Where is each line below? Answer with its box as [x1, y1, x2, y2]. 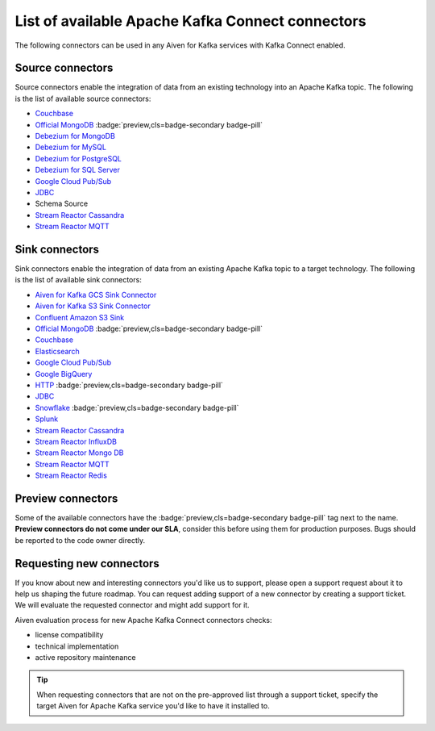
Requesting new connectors [14, 557, 160, 570]
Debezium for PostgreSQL [35, 153, 122, 163]
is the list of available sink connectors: [14, 275, 143, 285]
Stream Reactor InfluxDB [35, 437, 117, 446]
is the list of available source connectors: [14, 94, 151, 103]
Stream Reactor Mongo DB [35, 448, 124, 457]
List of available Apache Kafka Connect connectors [14, 12, 367, 30]
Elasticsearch [35, 346, 80, 356]
